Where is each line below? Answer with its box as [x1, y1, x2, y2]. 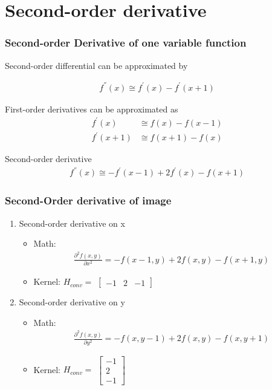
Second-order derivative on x [19, 216, 125, 229]
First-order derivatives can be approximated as [5, 102, 178, 115]
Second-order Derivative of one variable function [5, 35, 247, 50]
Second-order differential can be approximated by [5, 59, 188, 71]
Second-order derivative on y [19, 296, 125, 308]
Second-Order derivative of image [5, 193, 172, 208]
